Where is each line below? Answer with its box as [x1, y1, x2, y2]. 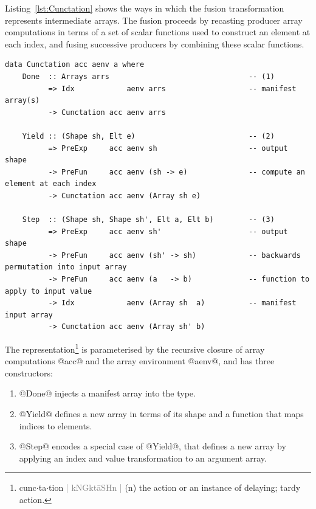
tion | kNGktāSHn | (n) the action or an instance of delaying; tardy [49, 481, 301, 494]
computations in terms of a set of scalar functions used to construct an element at [5, 26, 311, 38]
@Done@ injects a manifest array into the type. [19, 387, 196, 400]
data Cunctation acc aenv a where [5, 60, 145, 69]
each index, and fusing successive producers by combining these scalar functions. [5, 37, 304, 50]
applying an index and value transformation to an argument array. [19, 451, 267, 464]
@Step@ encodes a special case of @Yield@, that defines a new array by [19, 440, 286, 452]
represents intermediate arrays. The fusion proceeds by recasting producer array [5, 13, 303, 26]
